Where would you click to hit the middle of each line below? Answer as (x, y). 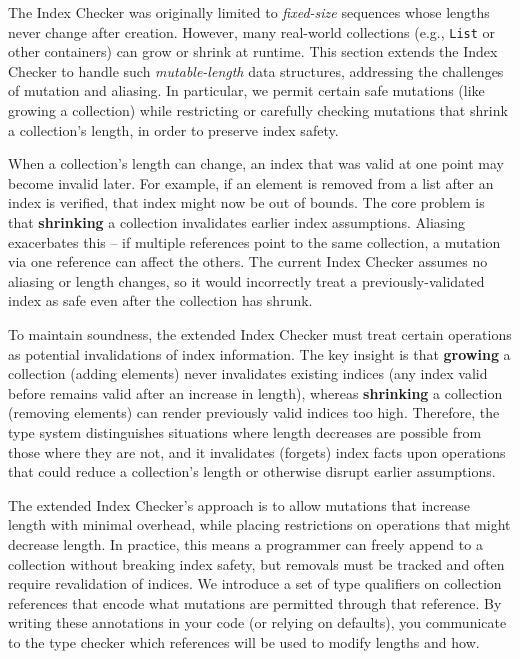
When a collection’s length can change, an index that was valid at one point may (256, 163)
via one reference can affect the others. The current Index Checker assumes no (248, 261)
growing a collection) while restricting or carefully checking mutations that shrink (258, 110)
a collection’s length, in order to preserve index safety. (173, 129)
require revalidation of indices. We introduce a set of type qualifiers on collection (255, 583)
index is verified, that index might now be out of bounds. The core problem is (246, 202)
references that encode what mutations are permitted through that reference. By (255, 602)
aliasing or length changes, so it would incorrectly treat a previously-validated (246, 280)
